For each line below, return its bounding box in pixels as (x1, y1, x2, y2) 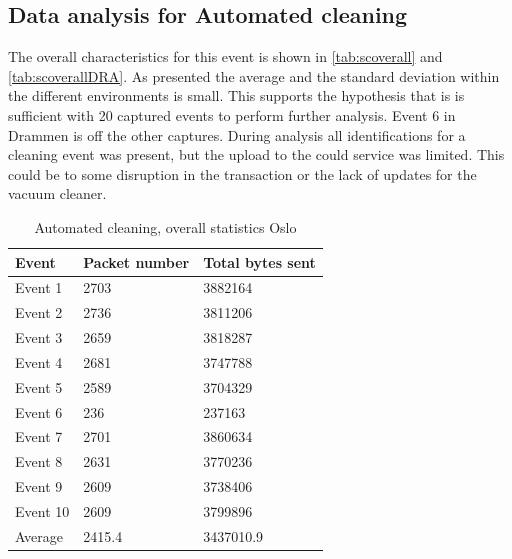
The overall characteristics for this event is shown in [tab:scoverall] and (8, 46, 443, 67)
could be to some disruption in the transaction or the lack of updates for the (8, 163, 477, 184)
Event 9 (15, 476, 63, 497)
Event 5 (15, 376, 63, 397)
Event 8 (15, 451, 63, 472)
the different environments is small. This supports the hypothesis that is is (8, 85, 465, 106)
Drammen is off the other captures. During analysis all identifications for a (8, 124, 466, 145)
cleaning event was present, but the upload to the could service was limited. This (8, 144, 505, 165)
